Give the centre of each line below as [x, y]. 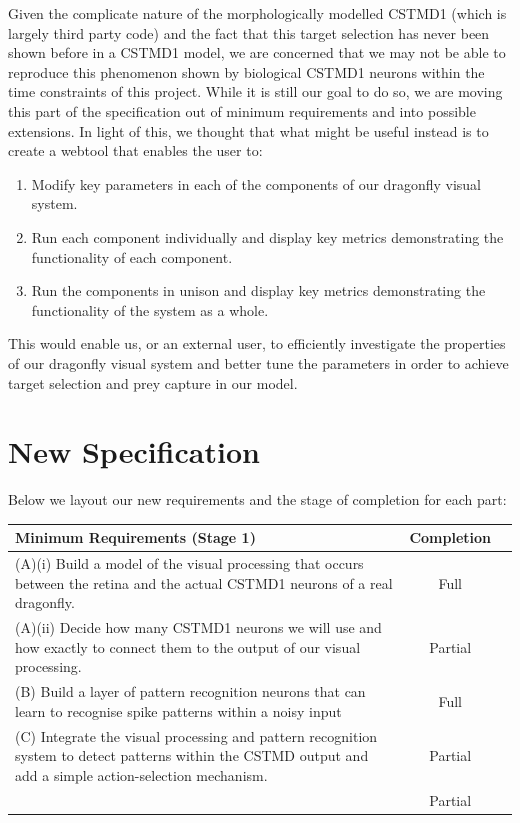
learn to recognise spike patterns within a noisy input [178, 710]
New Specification [134, 451]
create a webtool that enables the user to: [135, 150]
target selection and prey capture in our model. [153, 382]
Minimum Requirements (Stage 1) [135, 537]
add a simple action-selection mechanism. [141, 774]
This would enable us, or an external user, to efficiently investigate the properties [257, 343]
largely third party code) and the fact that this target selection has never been [249, 32]
